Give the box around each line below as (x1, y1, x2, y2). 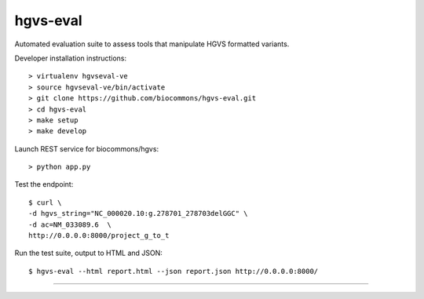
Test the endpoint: (14, 180, 74, 189)
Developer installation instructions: (14, 53, 127, 63)
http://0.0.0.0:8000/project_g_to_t (28, 232, 170, 240)
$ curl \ (28, 198, 62, 207)
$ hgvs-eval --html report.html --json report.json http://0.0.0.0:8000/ (28, 267, 319, 275)
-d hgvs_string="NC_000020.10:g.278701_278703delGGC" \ (28, 209, 248, 218)
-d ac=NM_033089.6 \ (28, 220, 111, 229)
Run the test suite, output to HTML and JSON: (14, 248, 163, 258)
